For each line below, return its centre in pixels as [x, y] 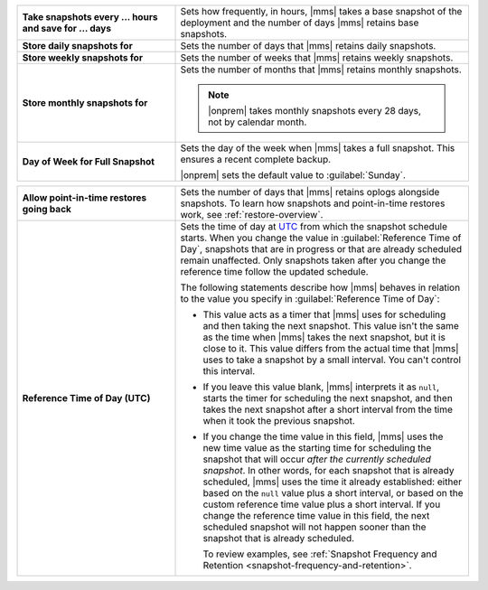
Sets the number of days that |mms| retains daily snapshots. [308, 46]
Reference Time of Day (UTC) [86, 398]
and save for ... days [67, 28]
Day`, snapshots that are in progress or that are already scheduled [321, 249]
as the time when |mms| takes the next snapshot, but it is [324, 337]
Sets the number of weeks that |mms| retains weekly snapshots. [317, 57]
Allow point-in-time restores [84, 197]
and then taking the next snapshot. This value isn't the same [331, 326]
